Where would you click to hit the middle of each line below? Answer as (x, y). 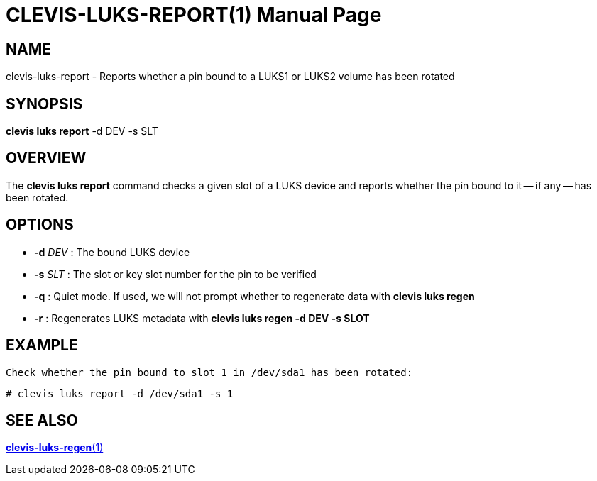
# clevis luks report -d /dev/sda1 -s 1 (120, 393)
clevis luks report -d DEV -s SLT (82, 131)
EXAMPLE (42, 345)
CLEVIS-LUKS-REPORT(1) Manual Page (194, 15)
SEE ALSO (42, 420)
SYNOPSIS (44, 104)
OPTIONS (40, 225)
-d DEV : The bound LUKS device (112, 252)
